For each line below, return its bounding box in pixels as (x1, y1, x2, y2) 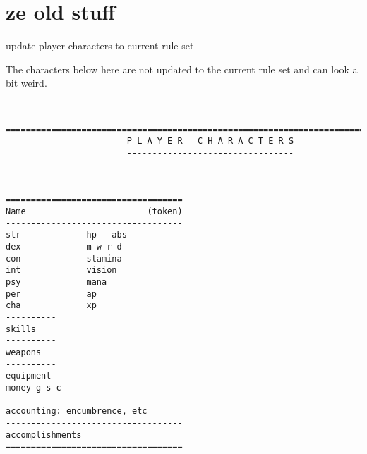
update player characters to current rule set (6, 38, 194, 53)
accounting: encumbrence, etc (6, 406, 148, 417)
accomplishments (6, 429, 82, 440)
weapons (6, 347, 42, 357)
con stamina (6, 253, 122, 264)
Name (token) (6, 207, 183, 217)
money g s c (6, 382, 61, 393)
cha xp (6, 300, 97, 311)
